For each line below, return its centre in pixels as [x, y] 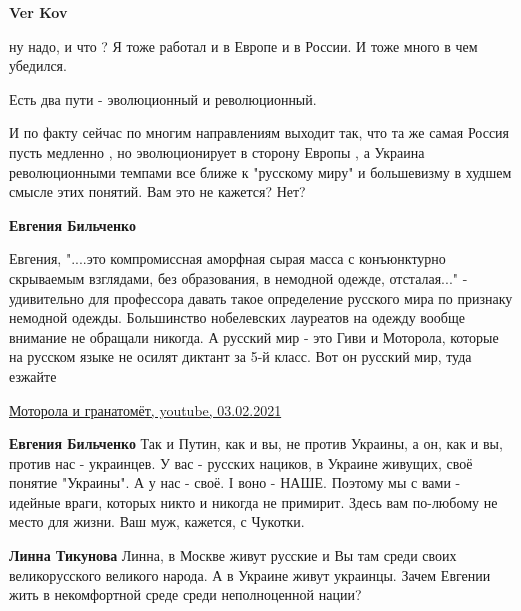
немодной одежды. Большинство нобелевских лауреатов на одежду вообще [237, 317]
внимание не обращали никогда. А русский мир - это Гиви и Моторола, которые [254, 336]
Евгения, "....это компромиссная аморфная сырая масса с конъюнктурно [227, 258]
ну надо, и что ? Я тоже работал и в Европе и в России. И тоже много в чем [243, 45]
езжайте [33, 375]
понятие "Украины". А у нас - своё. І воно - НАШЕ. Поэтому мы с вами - [235, 482]
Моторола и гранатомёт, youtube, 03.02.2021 [145, 409]
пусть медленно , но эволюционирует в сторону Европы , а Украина [217, 151]
